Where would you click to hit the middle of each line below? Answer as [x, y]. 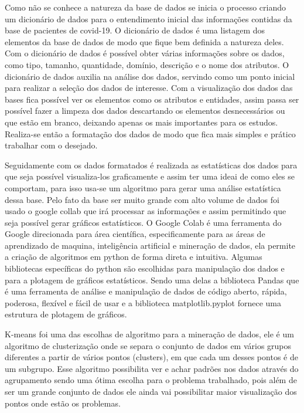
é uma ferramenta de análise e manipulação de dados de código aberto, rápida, [146, 291]
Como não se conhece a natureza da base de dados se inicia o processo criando [146, 7]
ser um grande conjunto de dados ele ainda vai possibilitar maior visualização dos [151, 391]
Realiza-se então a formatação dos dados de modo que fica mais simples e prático [150, 133]
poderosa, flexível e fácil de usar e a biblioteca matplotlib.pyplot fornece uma [143, 302]
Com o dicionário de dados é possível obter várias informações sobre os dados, [145, 53]
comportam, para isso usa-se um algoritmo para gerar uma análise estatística [143, 187]
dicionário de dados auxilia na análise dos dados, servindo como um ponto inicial [150, 76]
